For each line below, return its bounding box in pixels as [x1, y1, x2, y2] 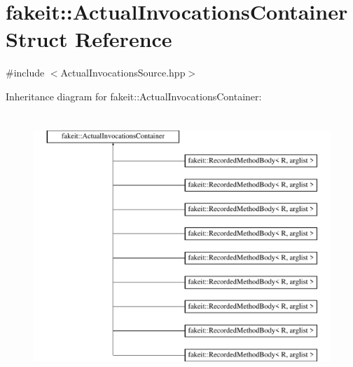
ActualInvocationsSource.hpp [60, 65, 186, 80]
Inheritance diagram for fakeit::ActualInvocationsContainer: [6, 88, 262, 103]
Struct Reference [6, 25, 172, 53]
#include [6, 65, 45, 80]
